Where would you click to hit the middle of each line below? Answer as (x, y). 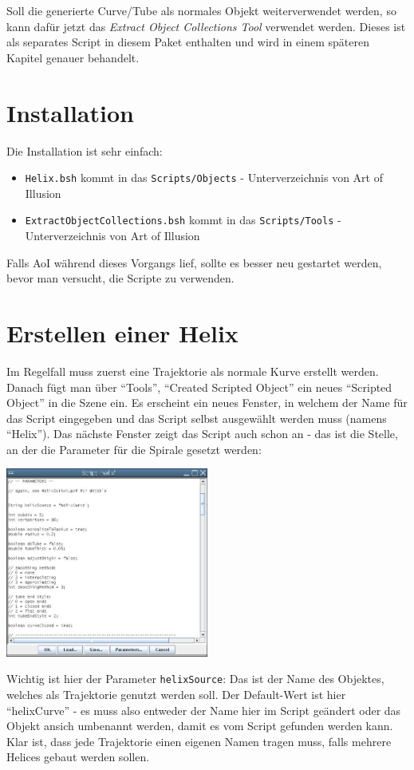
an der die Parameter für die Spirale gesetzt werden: (134, 449)
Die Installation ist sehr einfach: (85, 150)
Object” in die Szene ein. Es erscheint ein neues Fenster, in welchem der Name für (207, 403)
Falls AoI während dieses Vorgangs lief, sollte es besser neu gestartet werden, (194, 262)
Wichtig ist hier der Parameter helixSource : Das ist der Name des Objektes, (195, 679)
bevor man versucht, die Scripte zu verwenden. (120, 278)
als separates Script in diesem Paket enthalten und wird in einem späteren (188, 42)
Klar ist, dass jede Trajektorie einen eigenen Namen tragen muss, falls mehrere (199, 741)
